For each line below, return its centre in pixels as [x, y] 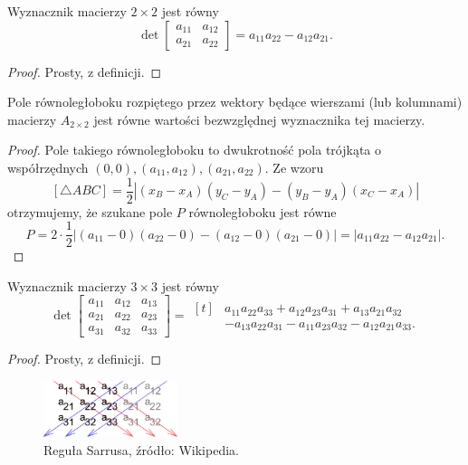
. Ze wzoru [294, 167]
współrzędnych [48, 167]
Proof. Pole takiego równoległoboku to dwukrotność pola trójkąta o [195, 150]
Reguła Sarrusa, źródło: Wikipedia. [141, 449]
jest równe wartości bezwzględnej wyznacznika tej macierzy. [259, 119]
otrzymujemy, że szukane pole [90, 211]
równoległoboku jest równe [263, 211]
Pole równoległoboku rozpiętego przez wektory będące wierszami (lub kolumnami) [235, 102]
